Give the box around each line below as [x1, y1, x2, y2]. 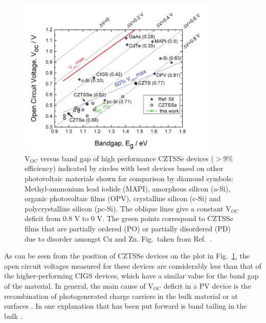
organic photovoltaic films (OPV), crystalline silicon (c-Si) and [25, 193, 221, 204]
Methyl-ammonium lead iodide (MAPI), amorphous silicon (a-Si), [25, 183, 231, 193]
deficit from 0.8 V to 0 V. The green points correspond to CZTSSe [25, 213, 233, 224]
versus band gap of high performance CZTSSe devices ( [40, 153, 214, 163]
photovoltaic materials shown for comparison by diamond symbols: [25, 173, 234, 184]
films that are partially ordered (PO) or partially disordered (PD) [25, 223, 231, 234]
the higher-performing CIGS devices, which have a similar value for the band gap [4, 270, 259, 281]
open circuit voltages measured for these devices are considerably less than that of [4, 260, 261, 271]
